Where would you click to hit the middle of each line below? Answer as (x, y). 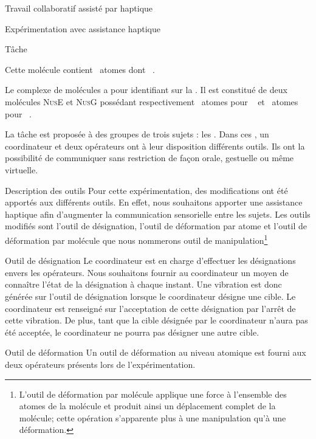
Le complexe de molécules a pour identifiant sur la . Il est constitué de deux (146, 90)
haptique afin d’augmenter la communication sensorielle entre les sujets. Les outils (158, 214)
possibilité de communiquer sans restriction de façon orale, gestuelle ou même (149, 158)
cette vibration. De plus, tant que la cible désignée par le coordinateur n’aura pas (156, 320)
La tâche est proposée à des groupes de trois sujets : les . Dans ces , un (137, 134)
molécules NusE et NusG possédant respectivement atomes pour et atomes (152, 101)
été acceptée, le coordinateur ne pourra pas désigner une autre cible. (132, 332)
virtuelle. (22, 169)
